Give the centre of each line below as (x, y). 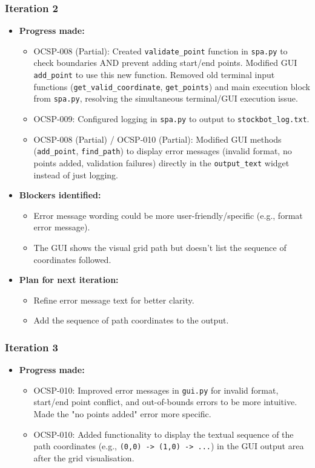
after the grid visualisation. (84, 457)
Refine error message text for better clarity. (114, 300)
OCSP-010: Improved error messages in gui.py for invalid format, (156, 390)
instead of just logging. (76, 174)
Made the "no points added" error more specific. (122, 414)
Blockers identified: (60, 195)
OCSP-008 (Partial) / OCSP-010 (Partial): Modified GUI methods (157, 139)
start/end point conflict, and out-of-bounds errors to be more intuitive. (165, 402)
